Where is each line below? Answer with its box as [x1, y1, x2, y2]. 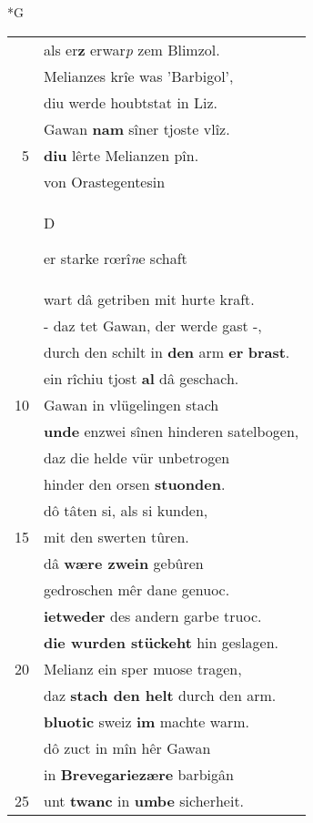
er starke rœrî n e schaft [44, 247, 187, 269]
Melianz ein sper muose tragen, [44, 657, 242, 679]
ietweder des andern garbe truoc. [44, 605, 262, 626]
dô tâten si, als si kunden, [44, 499, 208, 521]
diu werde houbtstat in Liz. [44, 91, 218, 113]
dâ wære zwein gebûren [44, 552, 204, 574]
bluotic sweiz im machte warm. [44, 710, 249, 732]
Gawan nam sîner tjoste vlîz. [44, 117, 230, 139]
